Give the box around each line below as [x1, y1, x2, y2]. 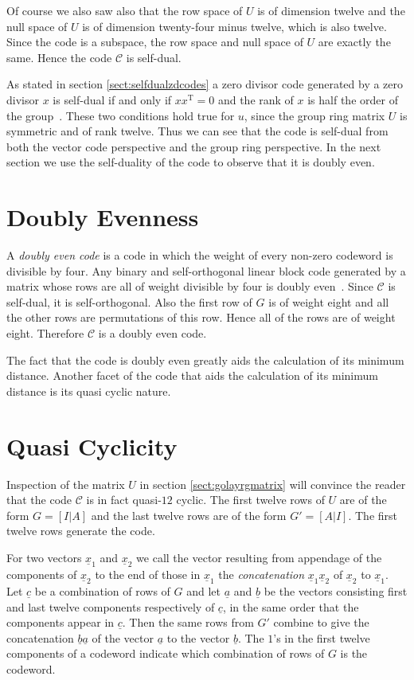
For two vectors [6, 549, 82, 565]
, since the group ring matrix [244, 107, 385, 123]
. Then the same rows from [122, 614, 254, 631]
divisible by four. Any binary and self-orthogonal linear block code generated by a [6, 262, 406, 279]
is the [340, 645, 368, 662]
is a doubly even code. [98, 325, 207, 342]
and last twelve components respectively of [6, 598, 215, 615]
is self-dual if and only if [53, 91, 172, 107]
